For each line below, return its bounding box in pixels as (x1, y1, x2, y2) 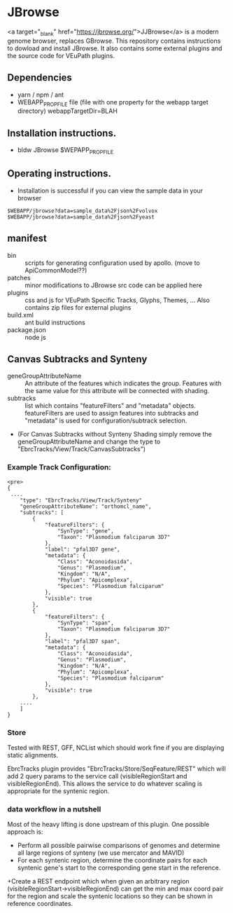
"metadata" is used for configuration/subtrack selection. (24, 416, 188, 425)
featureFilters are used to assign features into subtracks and (24, 409, 199, 418)
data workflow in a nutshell (7, 804, 101, 814)
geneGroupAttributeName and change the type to (17, 437, 161, 446)
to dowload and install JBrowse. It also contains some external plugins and (7, 43, 223, 53)
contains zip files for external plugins (24, 303, 132, 312)
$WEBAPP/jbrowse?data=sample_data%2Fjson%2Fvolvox (7, 207, 158, 214)
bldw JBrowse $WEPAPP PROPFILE (17, 146, 114, 156)
